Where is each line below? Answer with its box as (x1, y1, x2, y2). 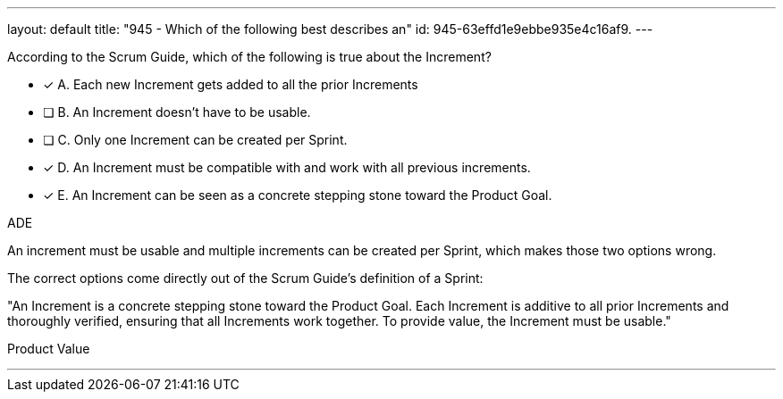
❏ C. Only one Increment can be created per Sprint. (43, 132, 348, 147)
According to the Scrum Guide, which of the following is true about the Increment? (7, 49, 492, 64)
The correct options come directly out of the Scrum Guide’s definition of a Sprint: (7, 270, 484, 286)
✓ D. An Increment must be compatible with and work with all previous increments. (43, 160, 531, 175)
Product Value (7, 341, 90, 356)
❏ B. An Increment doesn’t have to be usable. (43, 104, 311, 120)
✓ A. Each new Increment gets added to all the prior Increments (43, 77, 418, 92)
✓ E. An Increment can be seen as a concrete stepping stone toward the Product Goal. (43, 187, 552, 203)
